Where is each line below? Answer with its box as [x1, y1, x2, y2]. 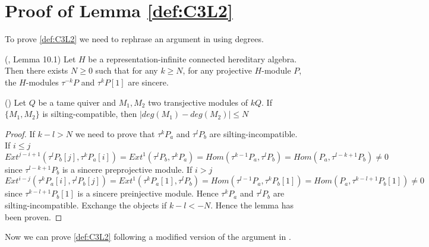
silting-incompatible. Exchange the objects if [5, 199, 167, 211]
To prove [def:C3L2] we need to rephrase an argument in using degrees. [5, 33, 264, 45]
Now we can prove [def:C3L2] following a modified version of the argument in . [5, 230, 291, 243]
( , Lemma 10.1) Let [5, 52, 76, 65]
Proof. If [5, 127, 35, 140]
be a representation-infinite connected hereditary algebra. [88, 52, 297, 65]
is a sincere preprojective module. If [62, 163, 193, 175]
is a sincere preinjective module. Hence [77, 187, 219, 199]
